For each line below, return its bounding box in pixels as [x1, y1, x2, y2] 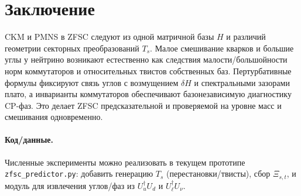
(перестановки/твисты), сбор [166, 167, 271, 180]
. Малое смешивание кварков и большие [150, 42, 294, 54]
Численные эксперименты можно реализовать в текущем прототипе [5, 156, 245, 168]
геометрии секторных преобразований [5, 42, 139, 54]
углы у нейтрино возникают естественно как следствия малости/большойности [5, 53, 288, 66]
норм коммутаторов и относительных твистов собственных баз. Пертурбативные [5, 64, 292, 77]
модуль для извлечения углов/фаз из [5, 179, 135, 191]
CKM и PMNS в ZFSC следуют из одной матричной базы [5, 30, 214, 43]
